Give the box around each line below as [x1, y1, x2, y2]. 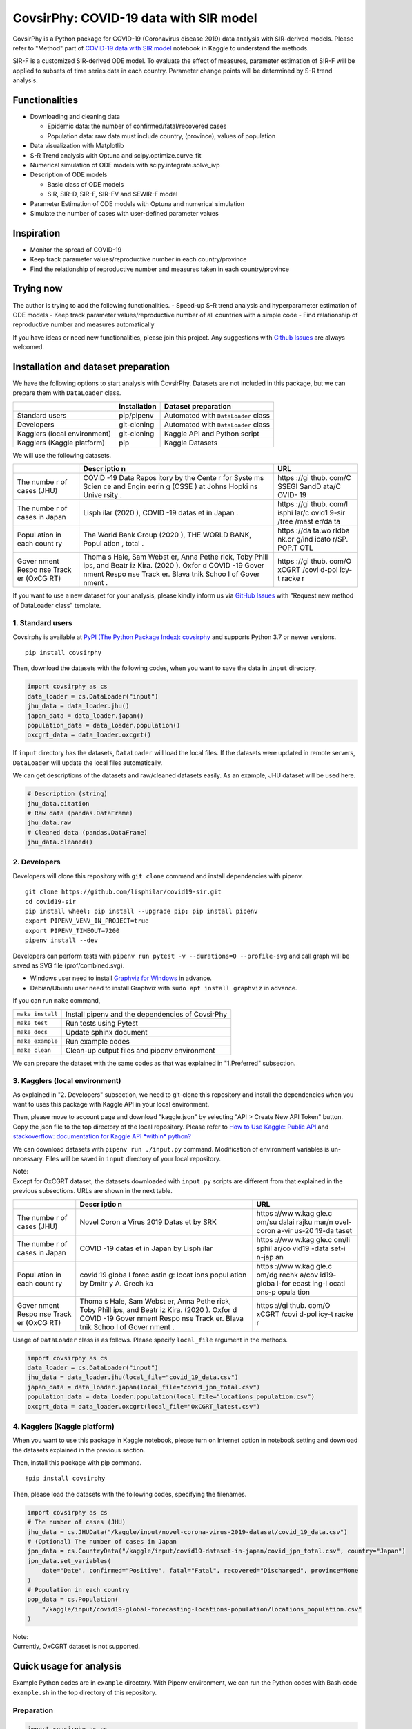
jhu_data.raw [27, 819, 72, 826]
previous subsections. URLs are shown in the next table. [12, 1187, 173, 1195]
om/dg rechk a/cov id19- [256, 1270, 337, 1279]
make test [17, 1019, 48, 1027]
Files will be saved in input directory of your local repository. [45, 1155, 221, 1163]
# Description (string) [27, 790, 108, 798]
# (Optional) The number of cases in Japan [27, 1537, 177, 1545]
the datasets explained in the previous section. [12, 1445, 146, 1454]
